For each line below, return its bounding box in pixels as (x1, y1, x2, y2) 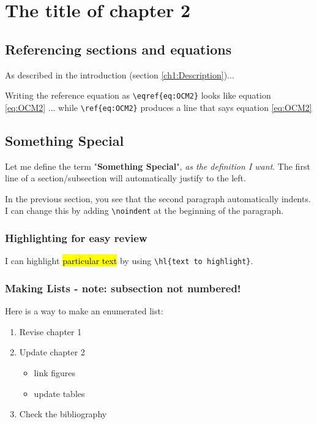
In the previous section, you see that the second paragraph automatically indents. (5, 192, 311, 205)
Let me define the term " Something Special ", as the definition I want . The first (5, 159, 310, 172)
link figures (34, 366, 76, 379)
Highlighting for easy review (5, 230, 147, 246)
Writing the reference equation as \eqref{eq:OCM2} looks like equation (5, 89, 271, 102)
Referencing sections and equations (5, 39, 232, 58)
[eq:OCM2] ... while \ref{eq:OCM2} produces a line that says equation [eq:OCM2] (5, 100, 312, 113)
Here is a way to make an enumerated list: (5, 305, 163, 317)
